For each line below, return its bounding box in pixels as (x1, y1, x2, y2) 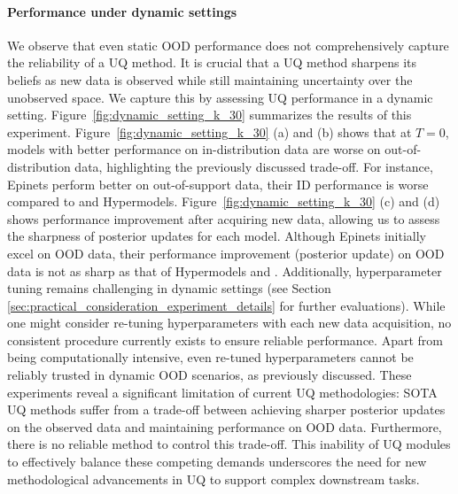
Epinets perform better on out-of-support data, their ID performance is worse (7, 174, 429, 193)
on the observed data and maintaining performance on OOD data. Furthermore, (7, 417, 442, 436)
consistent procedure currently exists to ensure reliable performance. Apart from (7, 330, 443, 349)
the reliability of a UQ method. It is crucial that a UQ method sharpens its (7, 53, 417, 72)
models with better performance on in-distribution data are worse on (7, 140, 381, 158)
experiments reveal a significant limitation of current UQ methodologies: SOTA (7, 382, 438, 401)
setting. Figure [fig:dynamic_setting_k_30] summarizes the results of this (7, 105, 412, 124)
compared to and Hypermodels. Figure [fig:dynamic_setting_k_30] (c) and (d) (7, 192, 440, 211)
